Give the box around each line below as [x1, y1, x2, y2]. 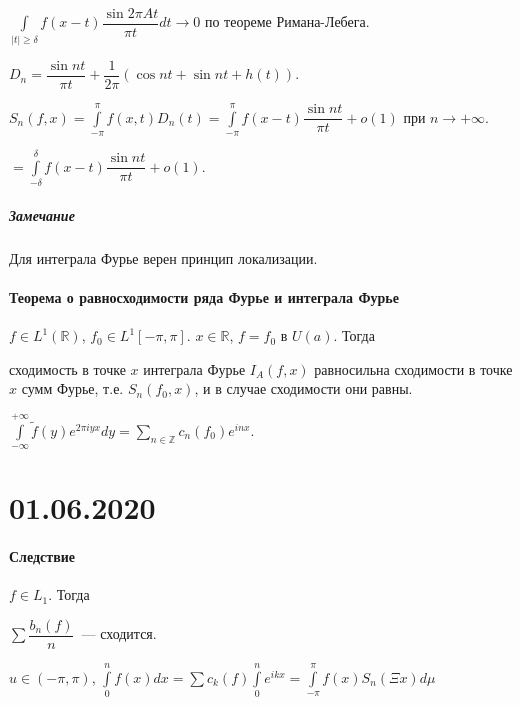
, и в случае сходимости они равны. [194, 378, 413, 399]
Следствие [9, 546, 76, 567]
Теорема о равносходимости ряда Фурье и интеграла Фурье [9, 286, 399, 307]
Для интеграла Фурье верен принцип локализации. [9, 247, 318, 268]
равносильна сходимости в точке [314, 358, 513, 379]
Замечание [9, 204, 75, 225]
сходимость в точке [9, 358, 126, 379]
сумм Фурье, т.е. [21, 378, 124, 399]
